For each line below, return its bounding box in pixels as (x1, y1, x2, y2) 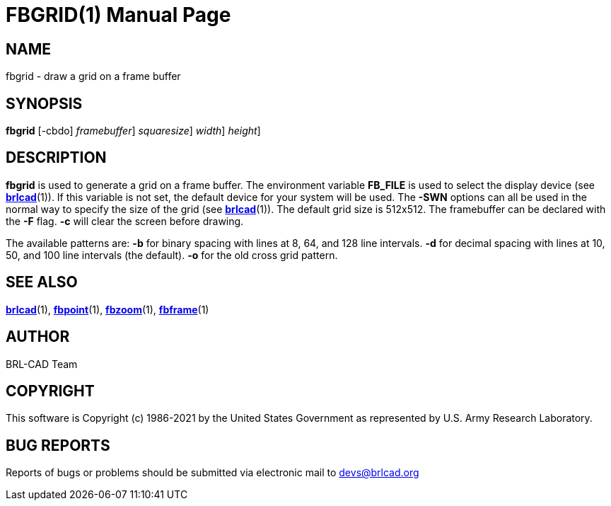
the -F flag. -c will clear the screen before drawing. (6, 214, 244, 227)
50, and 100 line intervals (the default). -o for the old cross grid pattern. (6, 248, 338, 261)
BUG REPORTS (6, 436, 110, 454)
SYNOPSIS (6, 94, 83, 113)
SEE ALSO (6, 273, 78, 292)
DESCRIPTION (6, 149, 107, 167)
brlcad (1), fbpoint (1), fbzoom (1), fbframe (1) (6, 303, 209, 316)
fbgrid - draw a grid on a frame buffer (6, 70, 181, 83)
